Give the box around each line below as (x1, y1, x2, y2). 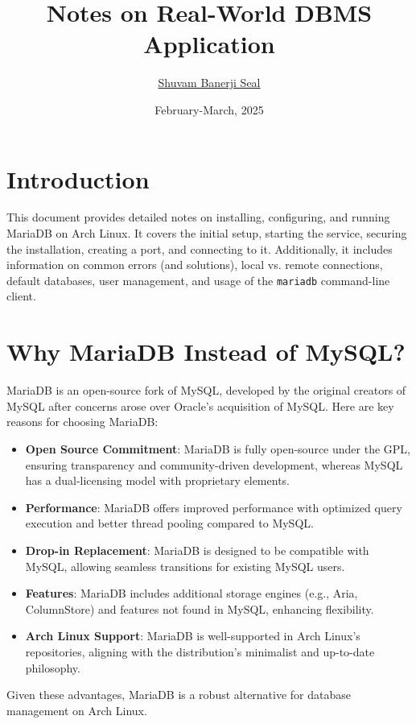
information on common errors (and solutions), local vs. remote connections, (6, 256, 383, 273)
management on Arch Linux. (6, 701, 147, 718)
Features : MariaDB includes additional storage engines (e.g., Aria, (25, 585, 358, 602)
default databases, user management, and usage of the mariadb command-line (6, 271, 390, 288)
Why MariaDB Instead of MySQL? (6, 335, 406, 368)
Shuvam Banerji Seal (158, 74, 261, 91)
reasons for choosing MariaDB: (6, 413, 159, 430)
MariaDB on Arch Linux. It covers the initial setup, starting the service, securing (6, 225, 407, 242)
